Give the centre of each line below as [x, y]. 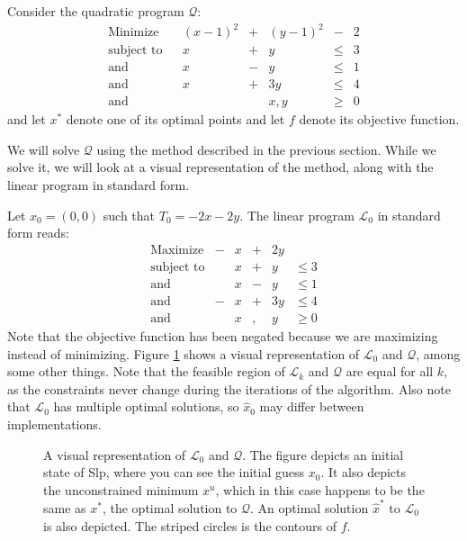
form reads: [38, 233]
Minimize [134, 33]
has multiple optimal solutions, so [146, 406]
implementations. [54, 424]
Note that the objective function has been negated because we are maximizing [223, 335]
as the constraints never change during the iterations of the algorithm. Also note [229, 388]
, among [438, 353]
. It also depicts [364, 472]
